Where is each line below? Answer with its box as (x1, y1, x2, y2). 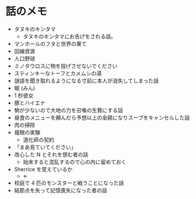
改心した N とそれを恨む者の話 (14, 151, 89, 158)
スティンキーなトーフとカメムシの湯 (14, 70, 102, 77)
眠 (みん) (14, 84, 35, 92)
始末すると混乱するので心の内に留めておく (22, 158, 127, 165)
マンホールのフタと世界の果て (14, 40, 87, 47)
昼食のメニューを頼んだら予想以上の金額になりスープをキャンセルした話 (14, 114, 190, 121)
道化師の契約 (22, 136, 54, 143)
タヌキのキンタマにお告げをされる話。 (22, 32, 116, 40)
